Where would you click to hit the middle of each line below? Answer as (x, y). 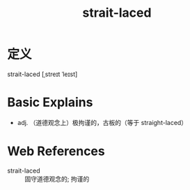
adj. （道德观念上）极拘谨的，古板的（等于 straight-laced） (102, 122)
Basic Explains (50, 102)
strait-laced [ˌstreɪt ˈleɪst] (42, 74)
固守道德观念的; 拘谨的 (57, 179)
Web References (56, 151)
